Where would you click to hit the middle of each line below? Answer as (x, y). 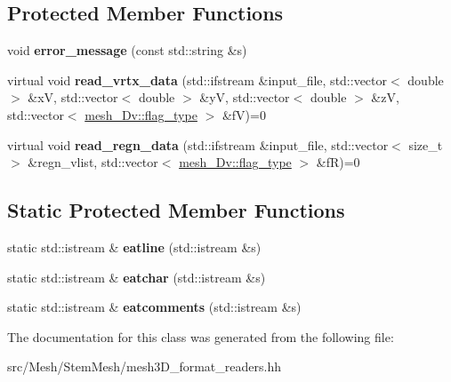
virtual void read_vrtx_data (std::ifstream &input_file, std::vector (197, 80)
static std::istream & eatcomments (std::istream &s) (154, 307)
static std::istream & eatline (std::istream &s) (134, 247)
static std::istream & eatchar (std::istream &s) (137, 277)
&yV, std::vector (245, 97)
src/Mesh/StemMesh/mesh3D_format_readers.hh (144, 366)
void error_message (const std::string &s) (127, 50)
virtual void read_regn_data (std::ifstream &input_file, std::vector (198, 144)
